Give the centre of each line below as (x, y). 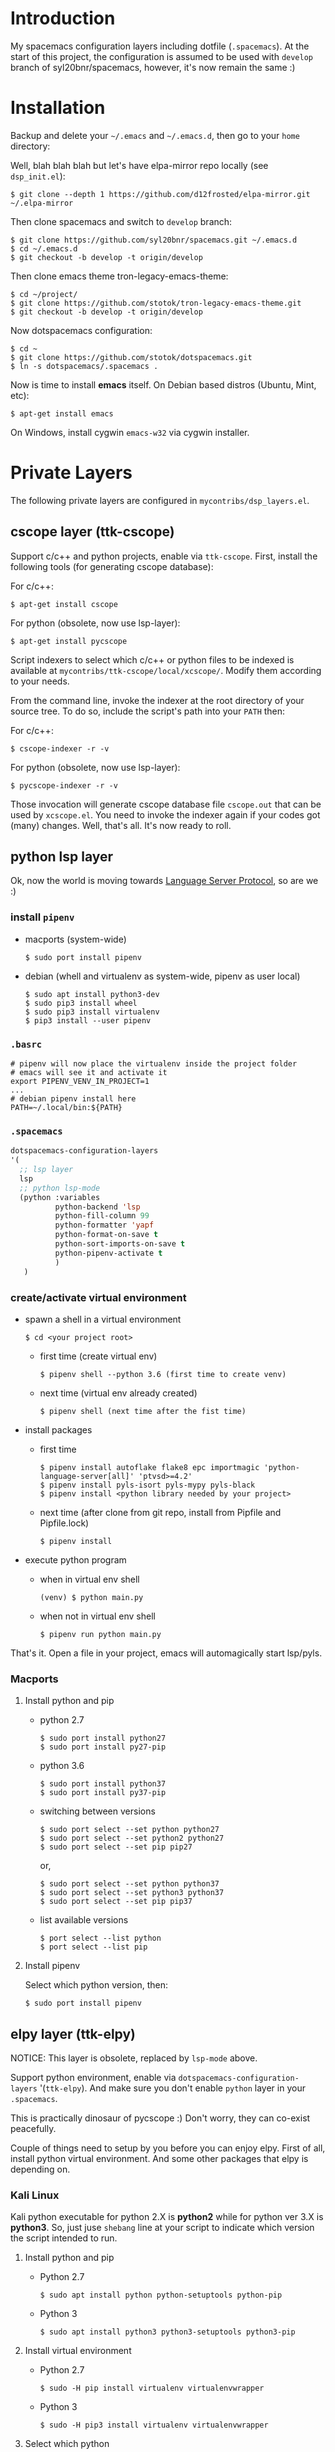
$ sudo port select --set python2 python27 (132, 1838)
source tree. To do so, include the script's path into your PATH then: (148, 711)
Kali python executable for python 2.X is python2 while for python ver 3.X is (167, 2217)
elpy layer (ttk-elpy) (73, 2033)
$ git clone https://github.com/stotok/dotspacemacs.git (131, 357)
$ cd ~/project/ (44, 294)
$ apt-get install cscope (64, 604)
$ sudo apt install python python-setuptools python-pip (161, 2295)
